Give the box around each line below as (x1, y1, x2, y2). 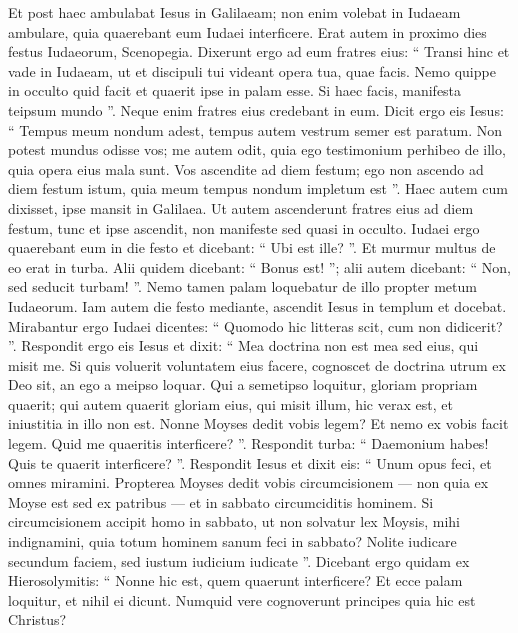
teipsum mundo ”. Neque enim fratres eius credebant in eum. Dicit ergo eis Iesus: (8, 99, 504, 120)
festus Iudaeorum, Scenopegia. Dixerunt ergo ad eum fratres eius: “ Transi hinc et (8, 41, 510, 62)
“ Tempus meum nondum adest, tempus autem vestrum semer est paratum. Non (8, 119, 503, 140)
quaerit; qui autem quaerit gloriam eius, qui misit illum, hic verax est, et (8, 393, 453, 414)
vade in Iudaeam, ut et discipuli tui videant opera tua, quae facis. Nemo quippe (8, 60, 496, 81)
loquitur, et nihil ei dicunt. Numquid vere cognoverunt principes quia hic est (8, 589, 476, 610)
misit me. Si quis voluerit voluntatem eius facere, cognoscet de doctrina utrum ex (8, 354, 506, 375)
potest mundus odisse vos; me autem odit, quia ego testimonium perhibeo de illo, (8, 139, 506, 160)
